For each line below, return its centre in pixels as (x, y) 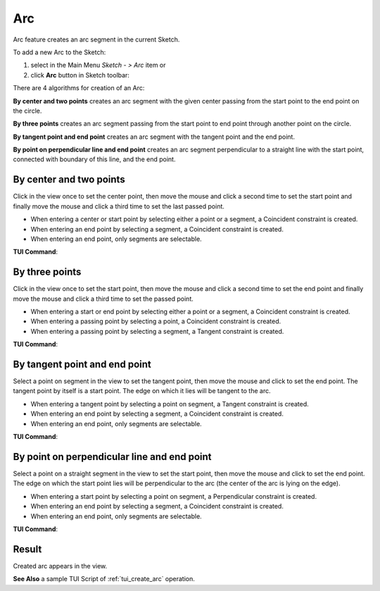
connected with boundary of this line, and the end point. (94, 159)
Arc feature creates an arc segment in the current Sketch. (96, 39)
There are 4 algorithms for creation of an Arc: (79, 88)
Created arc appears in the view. (60, 566)
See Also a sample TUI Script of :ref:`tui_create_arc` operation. (104, 579)
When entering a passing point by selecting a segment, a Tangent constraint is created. (157, 331)
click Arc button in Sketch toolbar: (80, 75)
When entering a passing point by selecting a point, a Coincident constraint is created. (156, 321)
